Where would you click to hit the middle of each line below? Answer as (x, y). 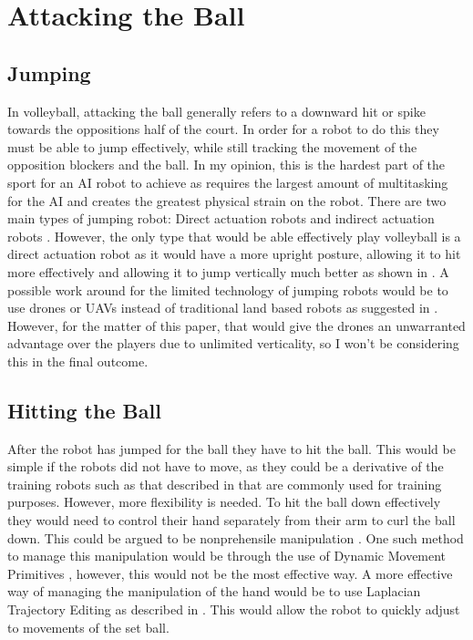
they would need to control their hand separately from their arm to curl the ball (231, 520)
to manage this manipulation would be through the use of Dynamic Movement (227, 556)
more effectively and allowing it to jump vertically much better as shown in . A (228, 271)
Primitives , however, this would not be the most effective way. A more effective (230, 573)
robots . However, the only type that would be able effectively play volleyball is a (234, 236)
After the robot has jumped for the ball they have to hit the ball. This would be (231, 448)
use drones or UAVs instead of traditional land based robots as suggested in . (223, 308)
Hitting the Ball (84, 410)
